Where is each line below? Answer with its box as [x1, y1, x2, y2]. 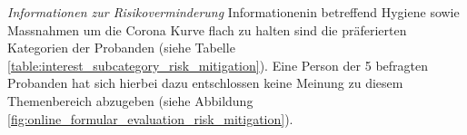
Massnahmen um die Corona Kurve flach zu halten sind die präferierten [7, 20, 407, 39]
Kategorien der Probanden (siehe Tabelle [7, 38, 235, 57]
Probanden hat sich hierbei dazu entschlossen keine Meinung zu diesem [7, 73, 403, 92]
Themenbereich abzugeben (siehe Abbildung [7, 91, 253, 110]
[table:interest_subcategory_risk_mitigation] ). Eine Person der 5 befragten [7, 55, 428, 74]
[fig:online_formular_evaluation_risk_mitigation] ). [7, 109, 293, 128]
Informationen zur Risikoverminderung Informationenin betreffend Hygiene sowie [7, 3, 460, 21]
